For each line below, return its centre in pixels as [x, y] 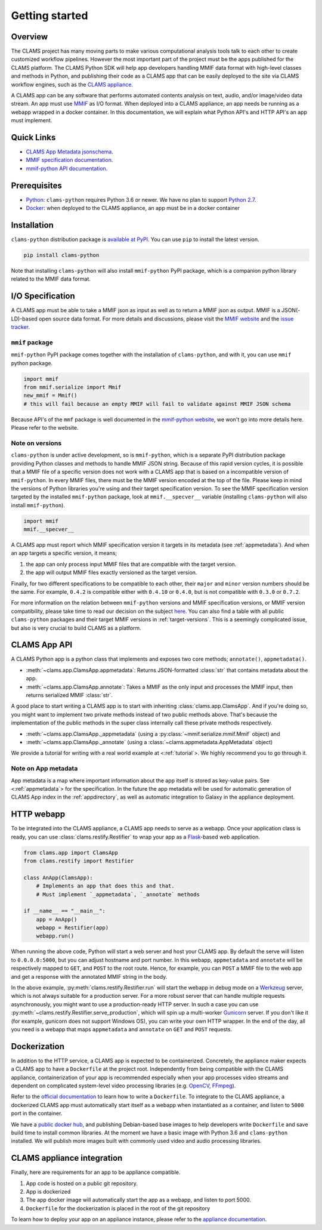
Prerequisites [36, 185]
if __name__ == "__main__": [64, 911]
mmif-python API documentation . [67, 168]
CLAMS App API [42, 645]
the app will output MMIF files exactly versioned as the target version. [112, 572]
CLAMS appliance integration [67, 1158]
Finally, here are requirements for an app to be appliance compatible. [96, 1172]
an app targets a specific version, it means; [64, 553]
